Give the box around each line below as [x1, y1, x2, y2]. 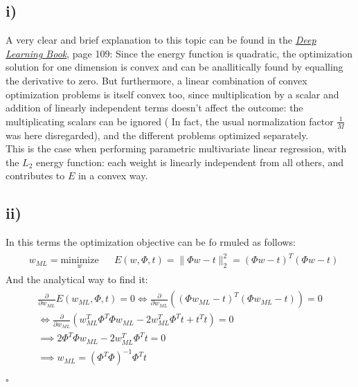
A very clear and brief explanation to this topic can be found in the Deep [6, 33, 316, 47]
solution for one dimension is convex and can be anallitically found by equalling [6, 60, 343, 74]
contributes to [6, 168, 65, 183]
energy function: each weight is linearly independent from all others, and [36, 154, 344, 169]
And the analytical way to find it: [6, 271, 148, 286]
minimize [60, 255, 99, 266]
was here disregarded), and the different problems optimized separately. [6, 127, 309, 142]
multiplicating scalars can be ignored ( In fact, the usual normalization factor [6, 114, 334, 128]
